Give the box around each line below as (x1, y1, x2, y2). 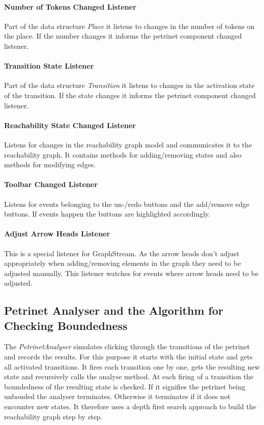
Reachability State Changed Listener (4, 119, 136, 130)
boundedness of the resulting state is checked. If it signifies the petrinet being (4, 381, 246, 391)
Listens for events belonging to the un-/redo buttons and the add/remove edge (4, 198, 250, 209)
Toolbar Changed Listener (4, 179, 98, 190)
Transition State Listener (4, 60, 94, 71)
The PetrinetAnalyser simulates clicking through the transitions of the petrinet (4, 341, 250, 352)
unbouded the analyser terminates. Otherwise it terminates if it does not (4, 391, 231, 402)
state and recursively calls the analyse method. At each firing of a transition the (4, 371, 254, 382)
